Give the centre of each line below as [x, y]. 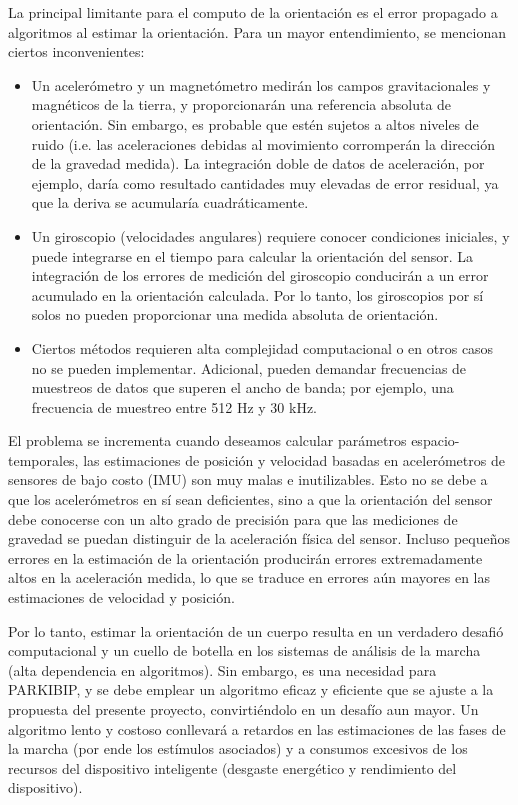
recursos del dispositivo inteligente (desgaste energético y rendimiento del [232, 767]
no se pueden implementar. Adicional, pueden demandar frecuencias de [249, 367]
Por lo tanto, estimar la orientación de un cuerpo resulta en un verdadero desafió [256, 630]
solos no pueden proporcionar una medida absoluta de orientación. [235, 314]
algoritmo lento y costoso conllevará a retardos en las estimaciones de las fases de [257, 728]
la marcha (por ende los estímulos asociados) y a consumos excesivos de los [238, 748]
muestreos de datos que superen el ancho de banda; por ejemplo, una [242, 387]
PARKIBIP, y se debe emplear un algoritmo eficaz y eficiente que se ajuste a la [251, 689]
